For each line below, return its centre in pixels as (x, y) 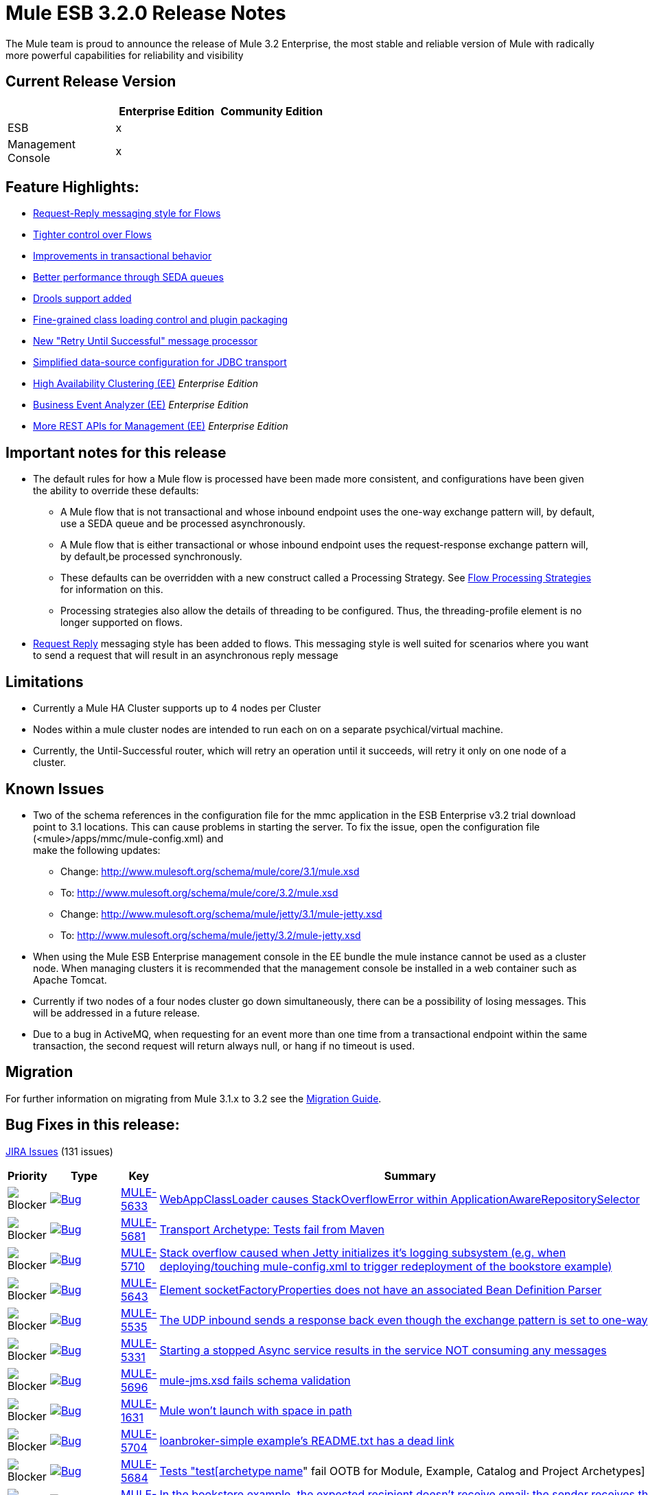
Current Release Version (91, 82)
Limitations (45, 682)
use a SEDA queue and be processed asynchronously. (183, 524)
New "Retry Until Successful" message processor (146, 341)
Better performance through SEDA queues (128, 277)
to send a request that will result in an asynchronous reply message (186, 656)
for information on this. (112, 590)
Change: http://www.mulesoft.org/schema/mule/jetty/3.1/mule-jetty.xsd (221, 914)
